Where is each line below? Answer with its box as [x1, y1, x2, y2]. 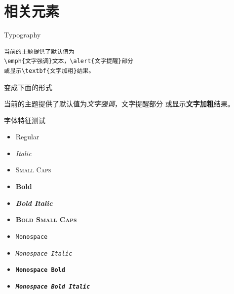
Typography [4, 30, 41, 40]
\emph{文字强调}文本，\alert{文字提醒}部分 [4, 58, 133, 65]
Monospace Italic [15, 250, 73, 257]
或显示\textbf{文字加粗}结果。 [4, 67, 95, 74]
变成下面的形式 [4, 82, 52, 92]
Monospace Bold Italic [15, 283, 90, 290]
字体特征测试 [4, 115, 45, 125]
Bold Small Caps [15, 214, 77, 225]
